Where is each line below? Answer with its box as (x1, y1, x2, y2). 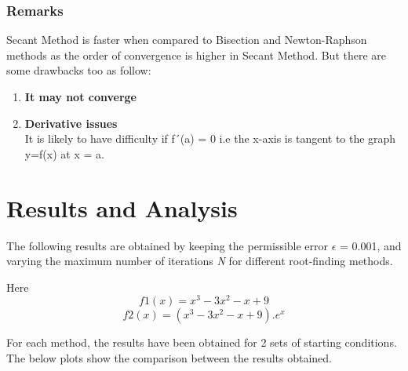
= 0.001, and (340, 237, 402, 253)
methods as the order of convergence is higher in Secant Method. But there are (6, 46, 387, 63)
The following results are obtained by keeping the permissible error (6, 237, 329, 253)
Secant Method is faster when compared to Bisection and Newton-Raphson (6, 31, 367, 48)
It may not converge (24, 89, 137, 104)
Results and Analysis (6, 191, 238, 224)
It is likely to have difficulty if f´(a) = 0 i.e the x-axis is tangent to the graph (24, 130, 396, 147)
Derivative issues (24, 115, 118, 131)
